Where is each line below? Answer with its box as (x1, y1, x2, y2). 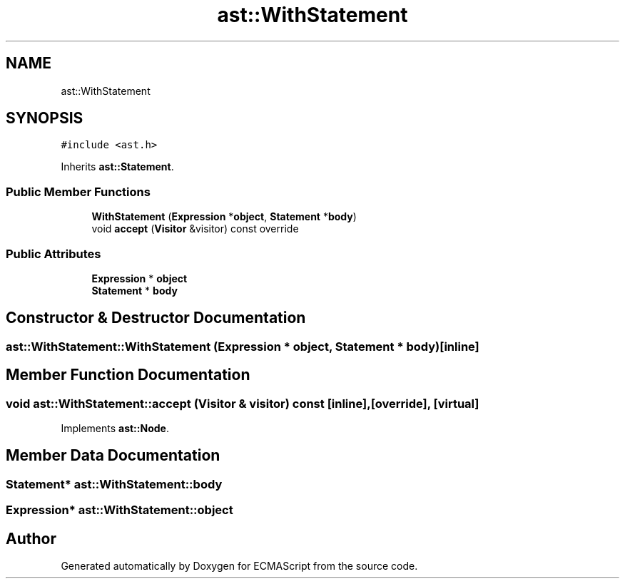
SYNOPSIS (6, 109, 83, 128)
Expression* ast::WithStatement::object (6, 503, 233, 518)
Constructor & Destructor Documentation (6, 309, 306, 327)
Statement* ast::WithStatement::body (6, 476, 223, 491)
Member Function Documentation (6, 366, 250, 384)
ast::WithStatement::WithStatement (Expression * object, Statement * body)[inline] (6, 339, 479, 354)
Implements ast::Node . (61, 422, 169, 434)
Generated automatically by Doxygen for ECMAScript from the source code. (61, 560, 418, 573)
